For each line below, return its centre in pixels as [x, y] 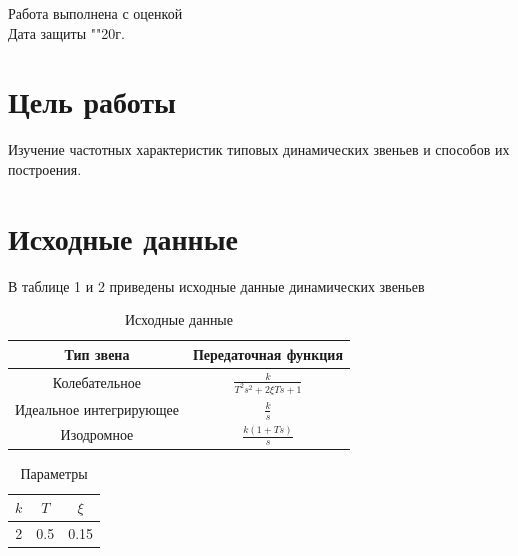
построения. [45, 168]
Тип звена [97, 353]
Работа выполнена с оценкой [95, 13]
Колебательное [97, 381]
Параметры [54, 472]
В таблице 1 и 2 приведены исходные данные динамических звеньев [216, 285]
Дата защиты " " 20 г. [66, 32]
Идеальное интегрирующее [97, 408]
